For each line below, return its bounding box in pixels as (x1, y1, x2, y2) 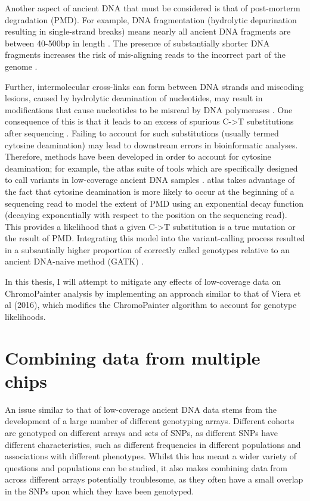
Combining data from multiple (5, 345, 261, 369)
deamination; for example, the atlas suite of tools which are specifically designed (5, 161, 298, 174)
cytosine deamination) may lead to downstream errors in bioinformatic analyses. (5, 138, 298, 151)
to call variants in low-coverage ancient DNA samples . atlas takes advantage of (5, 173, 295, 186)
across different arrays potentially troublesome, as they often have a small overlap (5, 473, 303, 486)
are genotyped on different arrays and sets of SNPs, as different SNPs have (5, 426, 278, 438)
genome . (5, 60, 38, 72)
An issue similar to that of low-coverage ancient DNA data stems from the (5, 403, 277, 415)
